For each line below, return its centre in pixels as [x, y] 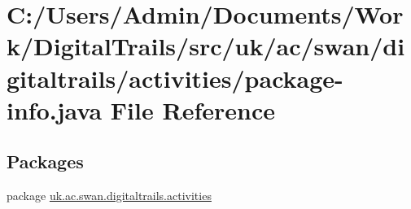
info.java [55, 109]
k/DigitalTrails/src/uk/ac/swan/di [206, 46]
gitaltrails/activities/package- [175, 78]
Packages [45, 161]
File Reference [192, 109]
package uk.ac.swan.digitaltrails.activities [109, 196]
